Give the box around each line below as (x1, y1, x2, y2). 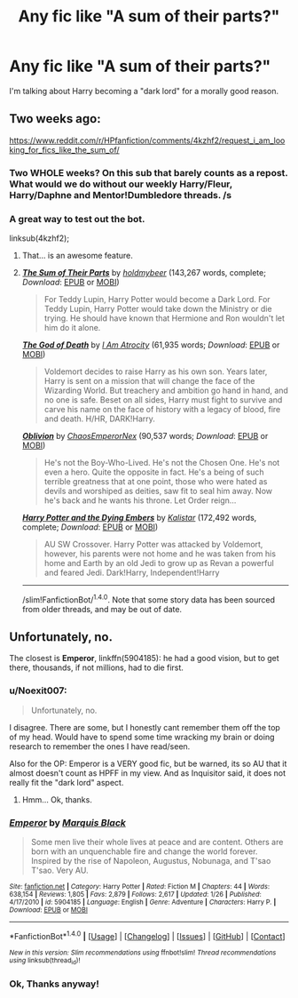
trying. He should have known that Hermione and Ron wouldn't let (43, 313, 286, 323)
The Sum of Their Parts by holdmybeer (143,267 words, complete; (21, 267, 266, 277)
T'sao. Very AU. (30, 865, 89, 876)
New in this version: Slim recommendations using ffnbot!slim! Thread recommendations (9, 948, 277, 957)
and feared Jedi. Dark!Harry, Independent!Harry (43, 567, 220, 578)
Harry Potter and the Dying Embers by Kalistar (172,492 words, (21, 512, 257, 523)
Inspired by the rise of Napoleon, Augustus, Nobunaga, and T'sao (30, 856, 271, 866)
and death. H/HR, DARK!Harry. (43, 413, 155, 424)
